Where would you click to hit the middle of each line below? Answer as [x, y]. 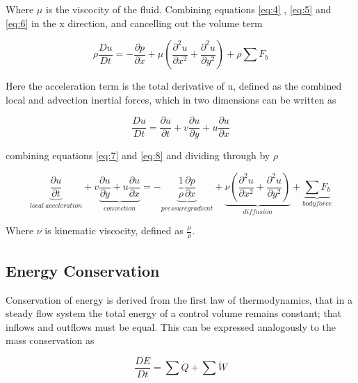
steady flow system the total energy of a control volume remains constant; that [174, 313]
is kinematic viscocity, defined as [114, 230]
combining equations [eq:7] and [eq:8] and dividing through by [138, 155]
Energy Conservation [83, 270]
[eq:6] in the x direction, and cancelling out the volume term [134, 23]
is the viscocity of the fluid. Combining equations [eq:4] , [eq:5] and [188, 9]
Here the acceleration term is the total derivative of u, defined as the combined [174, 86]
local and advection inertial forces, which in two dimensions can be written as [171, 99]
